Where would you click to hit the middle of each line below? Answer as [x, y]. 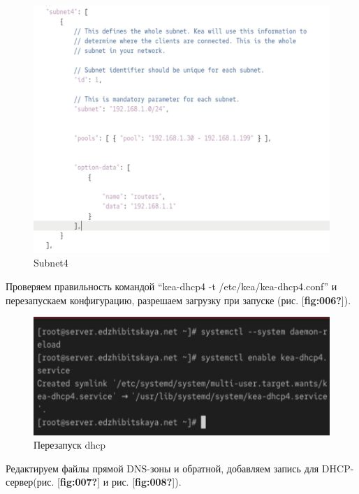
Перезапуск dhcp [70, 445]
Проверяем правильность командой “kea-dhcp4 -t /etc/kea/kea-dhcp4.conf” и [171, 286]
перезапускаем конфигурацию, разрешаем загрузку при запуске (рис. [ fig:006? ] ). [178, 300]
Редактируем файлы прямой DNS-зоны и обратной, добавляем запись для [162, 468]
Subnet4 [51, 263]
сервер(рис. [30, 482]
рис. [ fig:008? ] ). [146, 482]
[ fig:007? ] [79, 482]
